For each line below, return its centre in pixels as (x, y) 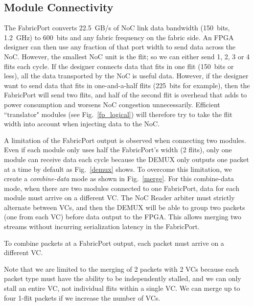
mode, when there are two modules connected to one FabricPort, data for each (122, 188)
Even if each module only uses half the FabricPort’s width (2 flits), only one (118, 150)
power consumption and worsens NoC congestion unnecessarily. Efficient (112, 104)
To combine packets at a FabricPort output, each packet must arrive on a (114, 243)
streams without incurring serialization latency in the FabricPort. (102, 226)
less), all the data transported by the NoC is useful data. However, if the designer (126, 76)
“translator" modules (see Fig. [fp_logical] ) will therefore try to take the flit (118, 114)
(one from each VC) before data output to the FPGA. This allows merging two (123, 217)
